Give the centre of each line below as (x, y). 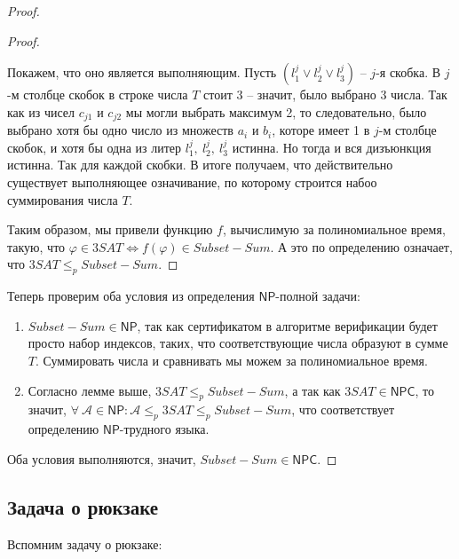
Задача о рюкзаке (83, 506)
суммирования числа (63, 199)
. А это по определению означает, (361, 246)
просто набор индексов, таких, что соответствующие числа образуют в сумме (238, 343)
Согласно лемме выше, (90, 390)
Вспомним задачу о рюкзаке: (85, 543)
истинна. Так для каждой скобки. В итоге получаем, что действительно (200, 165)
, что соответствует (343, 409)
